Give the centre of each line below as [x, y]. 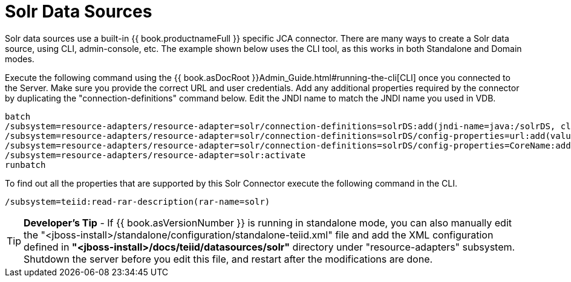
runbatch [25, 165]
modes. [20, 59]
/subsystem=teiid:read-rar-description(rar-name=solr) [138, 201]
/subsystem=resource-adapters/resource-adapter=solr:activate [155, 155]
